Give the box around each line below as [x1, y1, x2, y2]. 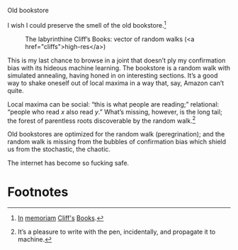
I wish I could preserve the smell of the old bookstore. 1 [7, 20, 166, 29]
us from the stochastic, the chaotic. [7, 145, 111, 153]
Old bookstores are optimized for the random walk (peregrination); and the [7, 130, 225, 138]
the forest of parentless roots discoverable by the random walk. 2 [7, 115, 196, 125]
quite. [7, 86, 24, 94]
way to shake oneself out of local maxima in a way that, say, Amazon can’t [7, 78, 225, 87]
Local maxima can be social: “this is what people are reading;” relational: [7, 99, 220, 109]
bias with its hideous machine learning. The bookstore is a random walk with [7, 63, 231, 72]
